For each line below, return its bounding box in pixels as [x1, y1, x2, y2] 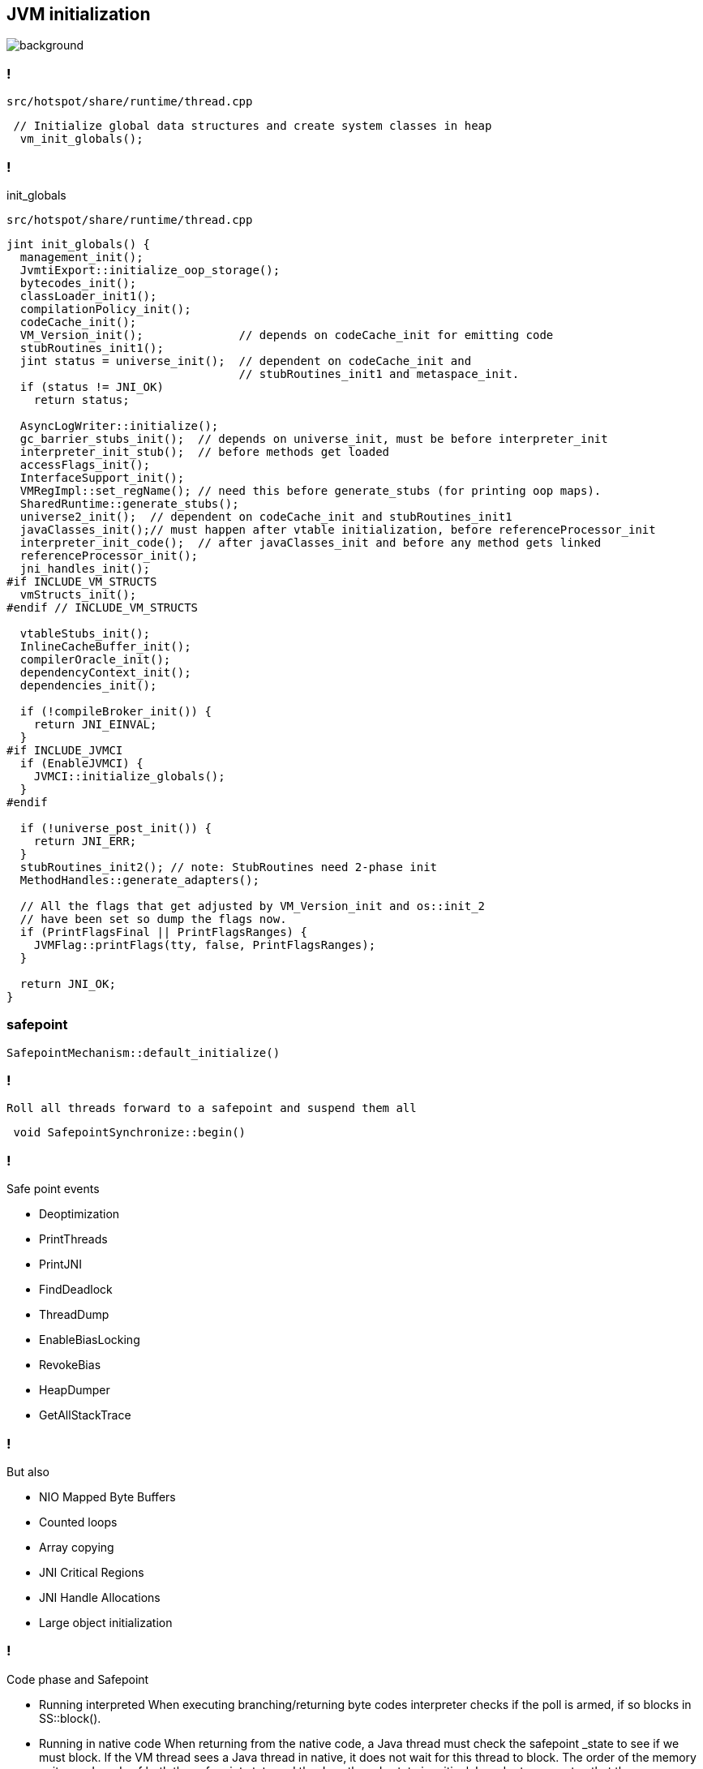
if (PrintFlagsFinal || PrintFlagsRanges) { [19, 925, 307, 938]
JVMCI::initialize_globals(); [33, 769, 225, 783]
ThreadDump [39, 1307, 109, 1322]
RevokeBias [39, 1358, 101, 1372]
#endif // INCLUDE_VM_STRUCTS [6, 600, 199, 614]
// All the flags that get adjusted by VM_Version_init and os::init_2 [19, 899, 486, 912]
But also [6, 1464, 49, 1479]
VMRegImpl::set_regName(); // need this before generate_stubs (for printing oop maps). [19, 483, 602, 497]
